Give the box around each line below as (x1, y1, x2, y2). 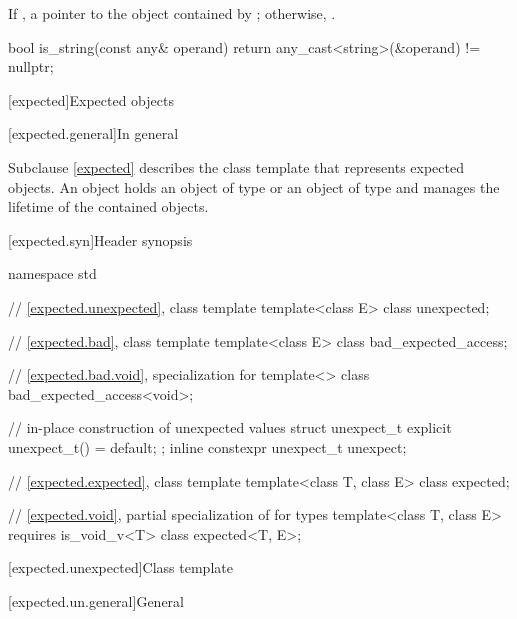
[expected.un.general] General (8, 590, 184, 611)
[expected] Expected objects (8, 89, 174, 110)
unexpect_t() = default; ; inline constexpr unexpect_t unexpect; (8, 436, 407, 457)
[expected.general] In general (8, 123, 179, 144)
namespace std (8, 263, 97, 284)
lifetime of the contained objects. (8, 196, 209, 217)
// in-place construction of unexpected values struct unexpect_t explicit (8, 417, 452, 438)
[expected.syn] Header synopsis (8, 229, 193, 250)
